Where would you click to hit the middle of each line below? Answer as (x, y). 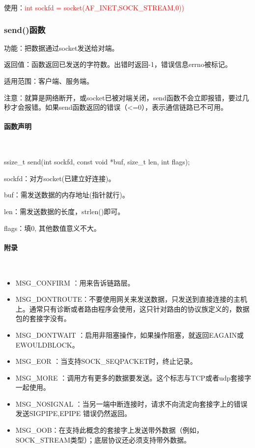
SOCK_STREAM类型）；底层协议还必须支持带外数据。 (103, 439)
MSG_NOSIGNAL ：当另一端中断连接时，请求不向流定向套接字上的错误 (131, 403)
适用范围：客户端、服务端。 (49, 81)
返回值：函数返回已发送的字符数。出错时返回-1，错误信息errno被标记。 (118, 64)
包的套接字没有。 (43, 318)
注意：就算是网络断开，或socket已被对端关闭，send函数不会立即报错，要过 (123, 97)
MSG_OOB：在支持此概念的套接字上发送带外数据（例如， (109, 430)
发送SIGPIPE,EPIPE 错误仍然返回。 (73, 413)
